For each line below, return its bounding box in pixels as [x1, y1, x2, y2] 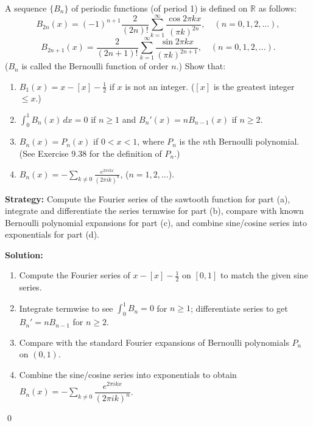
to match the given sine [220, 269, 308, 281]
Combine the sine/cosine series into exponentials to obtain [19, 368, 237, 380]
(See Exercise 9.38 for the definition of [19, 146, 162, 159]
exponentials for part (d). [5, 228, 99, 241]
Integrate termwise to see [19, 301, 113, 314]
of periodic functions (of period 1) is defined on [71, 2, 248, 14]
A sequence [5, 2, 47, 14]
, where [137, 135, 164, 148]
